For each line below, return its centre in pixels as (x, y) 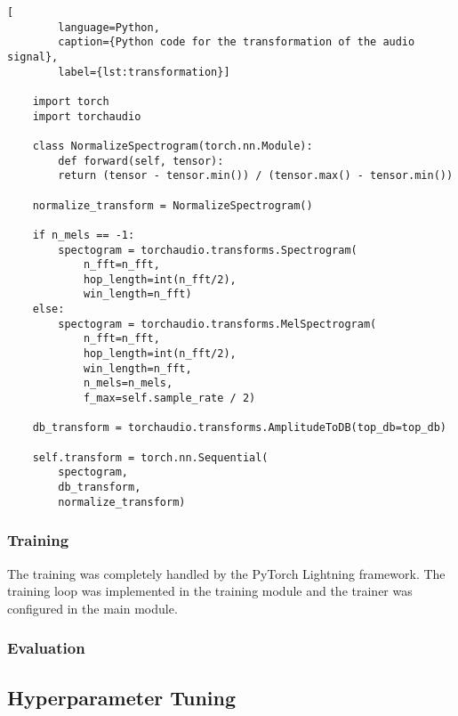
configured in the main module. (92, 608)
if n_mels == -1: (84, 235)
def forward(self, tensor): (141, 161)
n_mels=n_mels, (128, 383)
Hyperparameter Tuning (122, 697)
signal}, (33, 57)
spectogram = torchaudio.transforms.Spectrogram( (208, 250)
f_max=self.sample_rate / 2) (169, 399)
